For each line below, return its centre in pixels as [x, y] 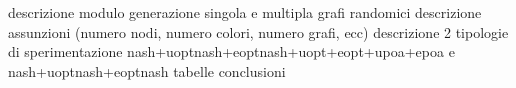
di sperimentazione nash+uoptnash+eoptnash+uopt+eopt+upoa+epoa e [231, 51]
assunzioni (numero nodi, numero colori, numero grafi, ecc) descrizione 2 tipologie [258, 31]
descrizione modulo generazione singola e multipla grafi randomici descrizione [245, 12]
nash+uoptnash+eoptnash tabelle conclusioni [147, 70]
